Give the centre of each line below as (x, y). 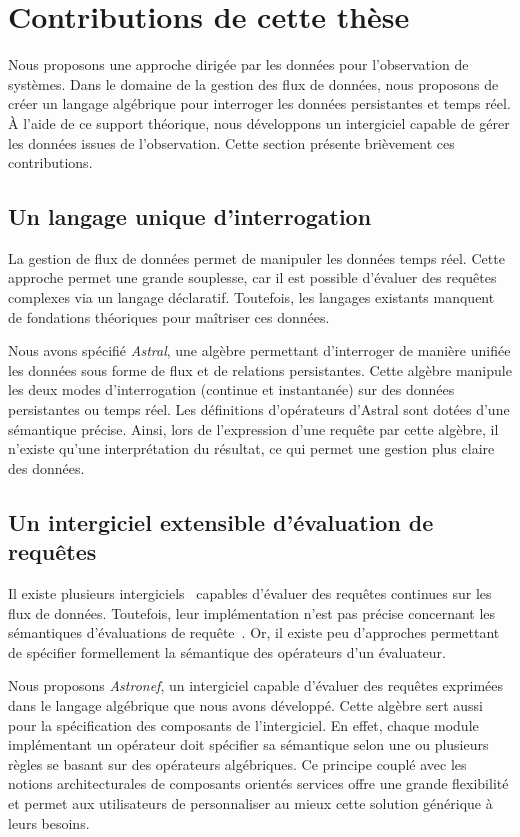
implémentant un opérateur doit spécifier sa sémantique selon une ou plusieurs (248, 744)
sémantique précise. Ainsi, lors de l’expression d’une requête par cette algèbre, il (253, 428)
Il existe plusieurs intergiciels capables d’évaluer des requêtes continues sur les (250, 593)
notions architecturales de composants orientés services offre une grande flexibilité (258, 783)
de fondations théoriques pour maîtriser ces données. (169, 316)
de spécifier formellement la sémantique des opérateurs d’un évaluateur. (227, 651)
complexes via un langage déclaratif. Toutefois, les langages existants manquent (251, 297)
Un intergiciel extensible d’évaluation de (221, 521)
